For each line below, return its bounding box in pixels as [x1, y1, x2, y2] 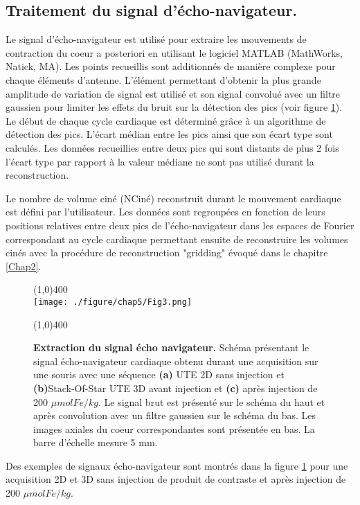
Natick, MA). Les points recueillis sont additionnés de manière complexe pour [6, 59, 336, 73]
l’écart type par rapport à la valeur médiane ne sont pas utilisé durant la [6, 154, 314, 168]
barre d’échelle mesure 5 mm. [33, 435, 158, 450]
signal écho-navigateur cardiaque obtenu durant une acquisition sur [33, 353, 318, 368]
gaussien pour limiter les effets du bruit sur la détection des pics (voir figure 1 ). [6, 100, 343, 114]
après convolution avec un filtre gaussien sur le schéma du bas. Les [33, 408, 316, 423]
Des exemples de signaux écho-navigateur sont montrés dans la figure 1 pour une [6, 458, 348, 472]
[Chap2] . [6, 258, 42, 273]
